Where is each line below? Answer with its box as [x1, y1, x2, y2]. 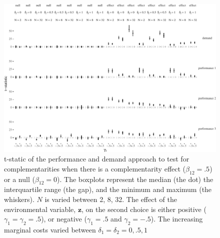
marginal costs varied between [4, 224, 96, 234]
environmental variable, [4, 203, 76, 214]
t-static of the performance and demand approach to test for [4, 153, 189, 164]
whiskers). [4, 194, 34, 204]
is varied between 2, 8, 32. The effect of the [44, 194, 177, 204]
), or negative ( [41, 213, 87, 224]
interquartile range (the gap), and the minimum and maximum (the [4, 184, 212, 194]
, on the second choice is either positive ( [81, 203, 206, 214]
